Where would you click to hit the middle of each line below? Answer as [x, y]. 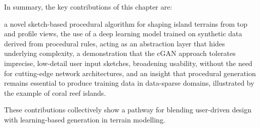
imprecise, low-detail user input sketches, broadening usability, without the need [128, 63]
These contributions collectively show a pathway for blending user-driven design [128, 110]
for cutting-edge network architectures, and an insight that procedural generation [130, 73]
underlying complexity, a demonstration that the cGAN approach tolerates [120, 53]
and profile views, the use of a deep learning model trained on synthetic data [123, 34]
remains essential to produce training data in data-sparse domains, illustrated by [129, 83]
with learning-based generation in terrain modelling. [85, 119]
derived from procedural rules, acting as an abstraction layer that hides [115, 43]
